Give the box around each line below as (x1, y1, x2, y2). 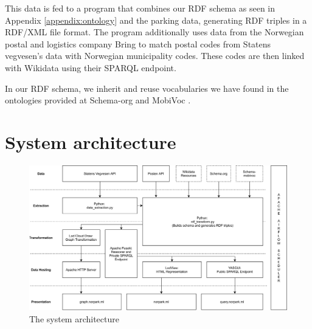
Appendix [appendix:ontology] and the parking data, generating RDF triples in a (5, 13, 307, 26)
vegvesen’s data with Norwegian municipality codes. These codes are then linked (5, 49, 305, 62)
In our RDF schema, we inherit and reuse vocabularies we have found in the (5, 81, 289, 94)
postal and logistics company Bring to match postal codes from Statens (5, 37, 271, 50)
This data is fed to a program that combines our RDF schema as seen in (5, 2, 276, 14)
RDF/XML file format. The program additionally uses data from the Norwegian (5, 26, 304, 38)
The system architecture (29, 312, 119, 325)
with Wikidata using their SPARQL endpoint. (5, 61, 176, 74)
